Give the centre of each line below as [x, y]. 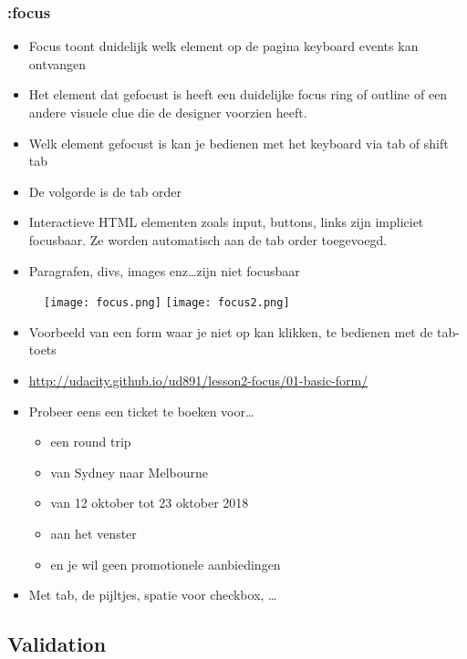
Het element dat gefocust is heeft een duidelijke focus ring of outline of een [238, 94]
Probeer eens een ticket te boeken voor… [141, 411]
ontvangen [57, 63]
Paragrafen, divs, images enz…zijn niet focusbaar [164, 270]
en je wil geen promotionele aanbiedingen [166, 564]
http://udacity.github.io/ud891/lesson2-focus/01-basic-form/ [198, 380]
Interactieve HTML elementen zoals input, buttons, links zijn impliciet [226, 222]
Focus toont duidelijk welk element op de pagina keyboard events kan [223, 46]
